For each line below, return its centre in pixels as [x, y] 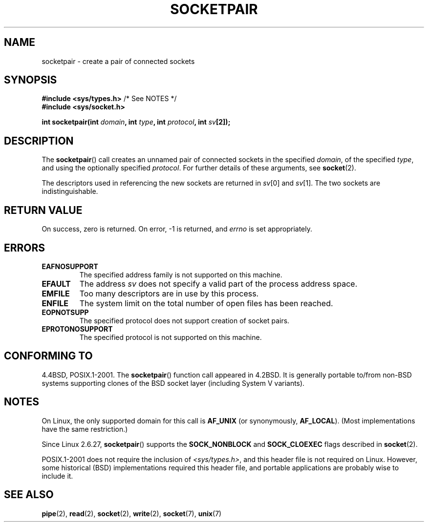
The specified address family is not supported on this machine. [181, 274]
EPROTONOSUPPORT [77, 329]
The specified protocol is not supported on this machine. [171, 337]
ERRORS [25, 248]
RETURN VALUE [43, 210]
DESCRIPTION [39, 141]
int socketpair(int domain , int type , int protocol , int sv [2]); [136, 122]
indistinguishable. [70, 191]
